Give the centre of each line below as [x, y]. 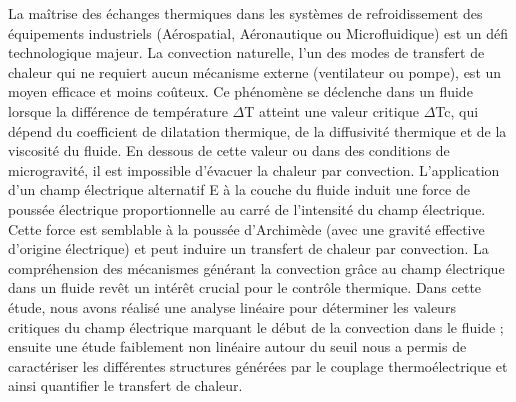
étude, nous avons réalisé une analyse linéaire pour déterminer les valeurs [232, 306]
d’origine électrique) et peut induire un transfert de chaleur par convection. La [248, 248]
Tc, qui [457, 110]
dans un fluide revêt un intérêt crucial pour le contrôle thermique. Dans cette [245, 287]
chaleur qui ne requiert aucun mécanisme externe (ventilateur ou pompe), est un [255, 71]
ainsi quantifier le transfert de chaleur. [125, 385]
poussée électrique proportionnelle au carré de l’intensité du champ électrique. [247, 208]
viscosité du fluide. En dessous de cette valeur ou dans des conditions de [229, 150]
